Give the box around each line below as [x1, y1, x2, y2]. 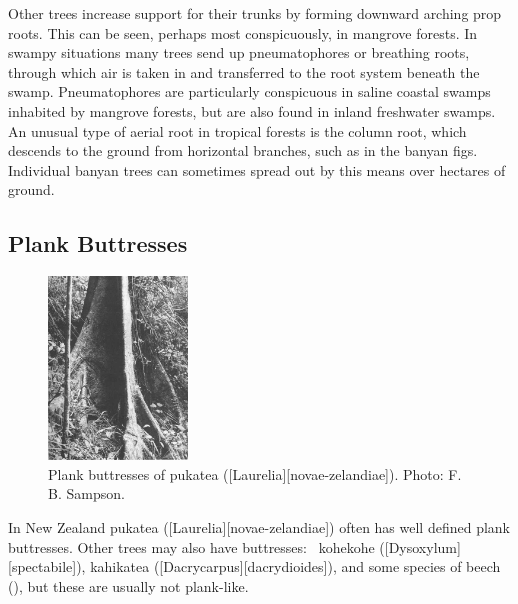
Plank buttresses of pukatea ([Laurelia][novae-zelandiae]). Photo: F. [48, 463, 462, 484]
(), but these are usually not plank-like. [8, 575, 249, 596]
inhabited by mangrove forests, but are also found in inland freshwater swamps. [8, 100, 496, 121]
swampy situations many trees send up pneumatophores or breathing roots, [8, 42, 470, 63]
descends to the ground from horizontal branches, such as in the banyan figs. [8, 140, 478, 161]
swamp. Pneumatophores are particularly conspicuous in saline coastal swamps [8, 81, 491, 102]
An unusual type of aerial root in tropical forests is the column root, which [8, 120, 467, 141]
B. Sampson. [48, 483, 125, 504]
